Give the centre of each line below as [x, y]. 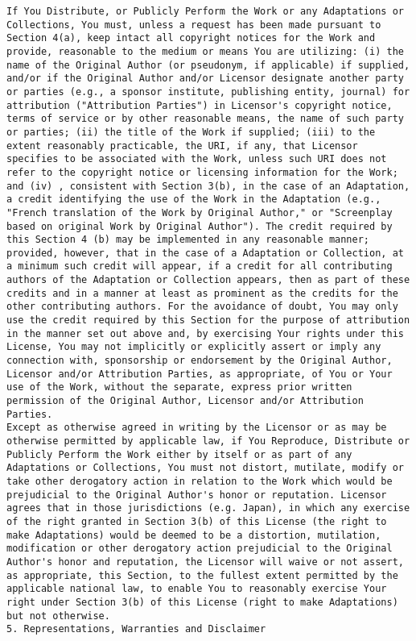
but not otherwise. [58, 616]
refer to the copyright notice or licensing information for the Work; [202, 172]
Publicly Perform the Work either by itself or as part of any [179, 454]
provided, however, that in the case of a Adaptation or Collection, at [205, 253]
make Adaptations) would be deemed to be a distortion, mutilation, [194, 535]
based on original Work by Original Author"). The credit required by [200, 226]
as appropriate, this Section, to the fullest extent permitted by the [202, 575]
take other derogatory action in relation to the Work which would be [200, 481]
